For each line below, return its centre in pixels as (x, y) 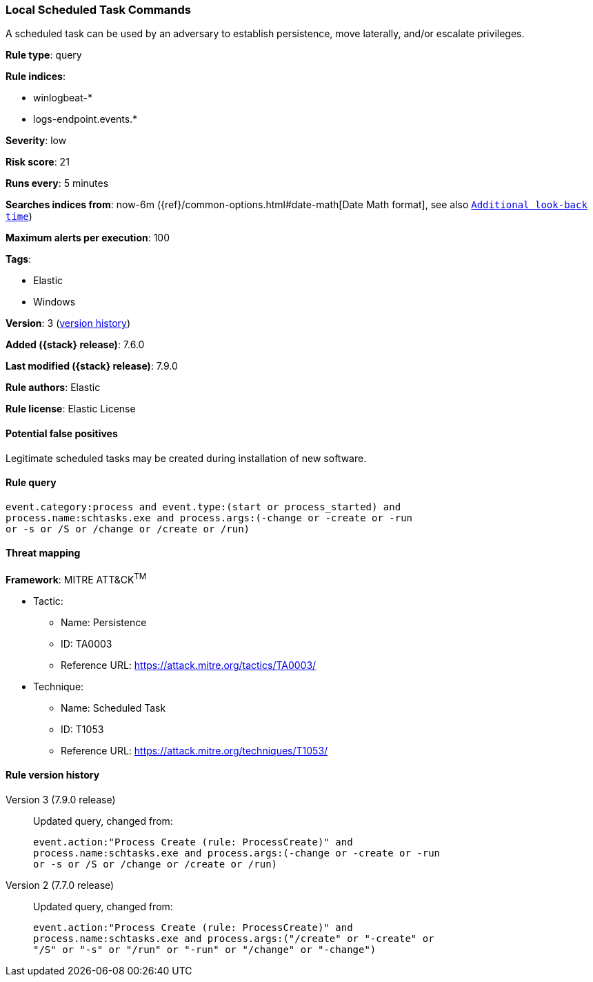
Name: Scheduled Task (113, 708)
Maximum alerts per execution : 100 (88, 238)
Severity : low (36, 141)
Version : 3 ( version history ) (68, 323)
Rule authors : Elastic (53, 388)
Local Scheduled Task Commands (98, 10)
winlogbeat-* (63, 98)
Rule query (31, 483)
